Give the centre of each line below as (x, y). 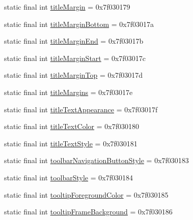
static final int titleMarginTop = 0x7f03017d (74, 75)
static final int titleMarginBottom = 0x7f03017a (79, 24)
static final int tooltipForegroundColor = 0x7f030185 (86, 194)
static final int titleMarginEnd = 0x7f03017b (74, 41)
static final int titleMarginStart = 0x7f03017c (75, 58)
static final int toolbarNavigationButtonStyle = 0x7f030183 (96, 160)
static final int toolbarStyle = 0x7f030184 (68, 177)
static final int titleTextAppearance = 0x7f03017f (81, 109)
